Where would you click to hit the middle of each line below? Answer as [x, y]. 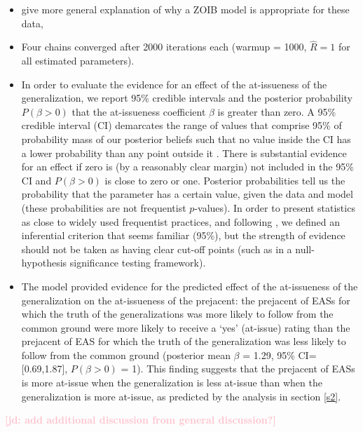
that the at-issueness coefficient [139, 111]
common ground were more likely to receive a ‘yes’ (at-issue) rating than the [186, 327]
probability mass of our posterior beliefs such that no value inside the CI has [186, 139]
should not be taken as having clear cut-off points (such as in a [157, 249]
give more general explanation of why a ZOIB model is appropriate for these [185, 9]
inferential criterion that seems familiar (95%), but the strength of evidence [183, 235]
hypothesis [44, 263]
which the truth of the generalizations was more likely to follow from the [177, 314]
